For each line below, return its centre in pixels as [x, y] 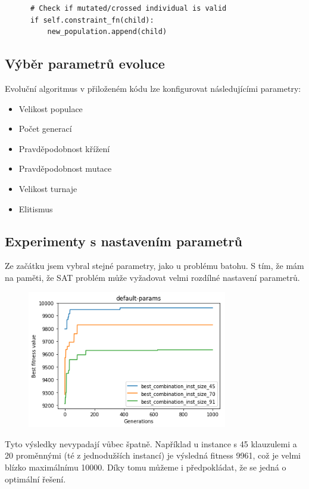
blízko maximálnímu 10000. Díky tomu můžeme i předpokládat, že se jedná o [146, 467]
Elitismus [36, 208]
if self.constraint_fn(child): [92, 20]
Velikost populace [51, 108]
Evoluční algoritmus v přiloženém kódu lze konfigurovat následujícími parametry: [153, 88]
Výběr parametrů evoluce [85, 64]
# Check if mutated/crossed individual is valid [128, 8]
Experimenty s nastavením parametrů [124, 241]
